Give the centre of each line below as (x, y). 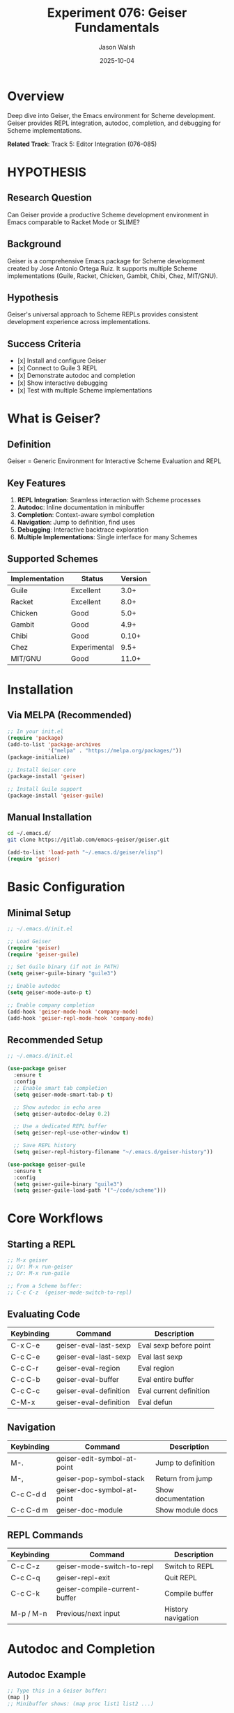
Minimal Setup (39, 913)
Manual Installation (50, 818)
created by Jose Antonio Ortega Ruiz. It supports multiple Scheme (102, 268)
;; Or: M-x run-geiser (40, 1267)
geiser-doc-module (89, 1510)
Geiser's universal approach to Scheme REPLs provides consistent (103, 314)
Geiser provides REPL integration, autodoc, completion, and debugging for (114, 123)
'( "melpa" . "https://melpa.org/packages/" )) (115, 751)
